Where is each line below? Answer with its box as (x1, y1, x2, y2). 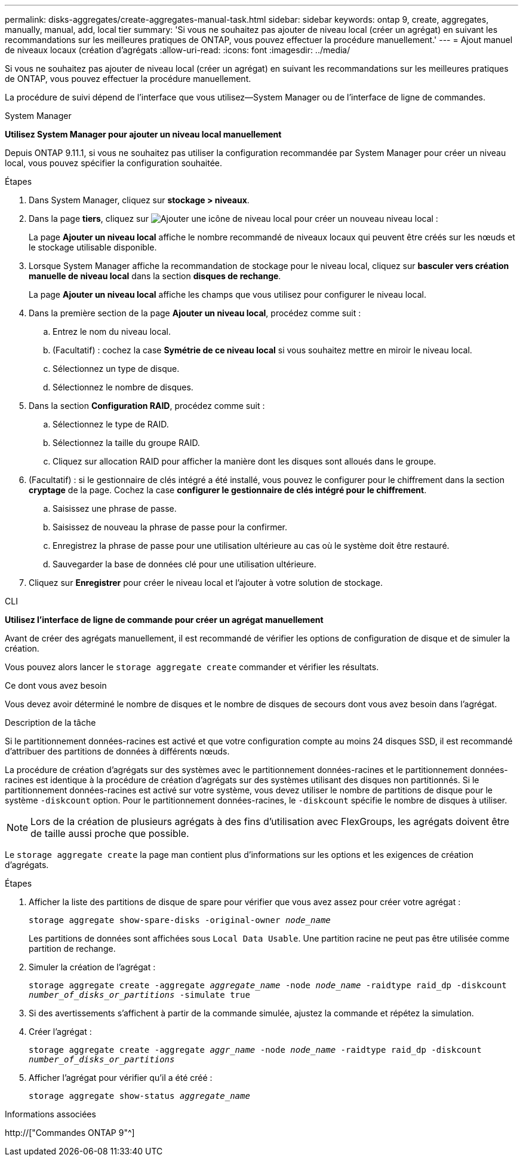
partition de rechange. (29, 943, 116, 954)
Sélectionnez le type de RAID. (53, 419, 169, 429)
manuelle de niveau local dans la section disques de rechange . (29, 271, 281, 281)
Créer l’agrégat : (29, 1026, 92, 1037)
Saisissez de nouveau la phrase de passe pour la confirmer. (53, 522, 288, 532)
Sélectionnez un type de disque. (53, 363, 180, 374)
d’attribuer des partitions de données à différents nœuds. (5, 746, 230, 756)
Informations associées (5, 1109, 96, 1119)
